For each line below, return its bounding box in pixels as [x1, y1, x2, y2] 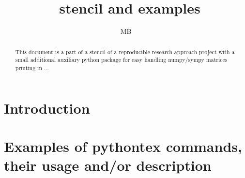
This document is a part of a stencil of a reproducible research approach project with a [15, 47, 235, 56]
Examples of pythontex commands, [4, 136, 242, 156]
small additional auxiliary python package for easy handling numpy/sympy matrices [15, 56, 228, 64]
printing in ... [15, 63, 49, 72]
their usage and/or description [4, 155, 212, 175]
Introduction [4, 98, 90, 118]
